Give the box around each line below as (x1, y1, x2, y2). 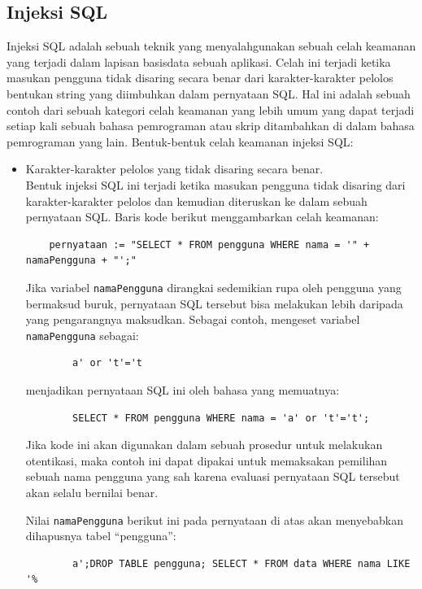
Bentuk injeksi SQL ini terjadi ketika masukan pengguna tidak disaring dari (25, 176, 406, 193)
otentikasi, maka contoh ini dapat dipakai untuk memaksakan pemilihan (25, 452, 388, 469)
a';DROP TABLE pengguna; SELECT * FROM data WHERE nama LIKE (72, 557, 411, 569)
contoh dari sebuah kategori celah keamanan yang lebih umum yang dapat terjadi (7, 101, 415, 118)
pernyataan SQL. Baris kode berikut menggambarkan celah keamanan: (25, 208, 379, 225)
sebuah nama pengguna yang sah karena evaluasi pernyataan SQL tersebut (25, 468, 400, 485)
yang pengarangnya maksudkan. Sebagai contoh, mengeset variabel (25, 311, 360, 328)
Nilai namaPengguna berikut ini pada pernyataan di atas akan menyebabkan (25, 511, 403, 528)
